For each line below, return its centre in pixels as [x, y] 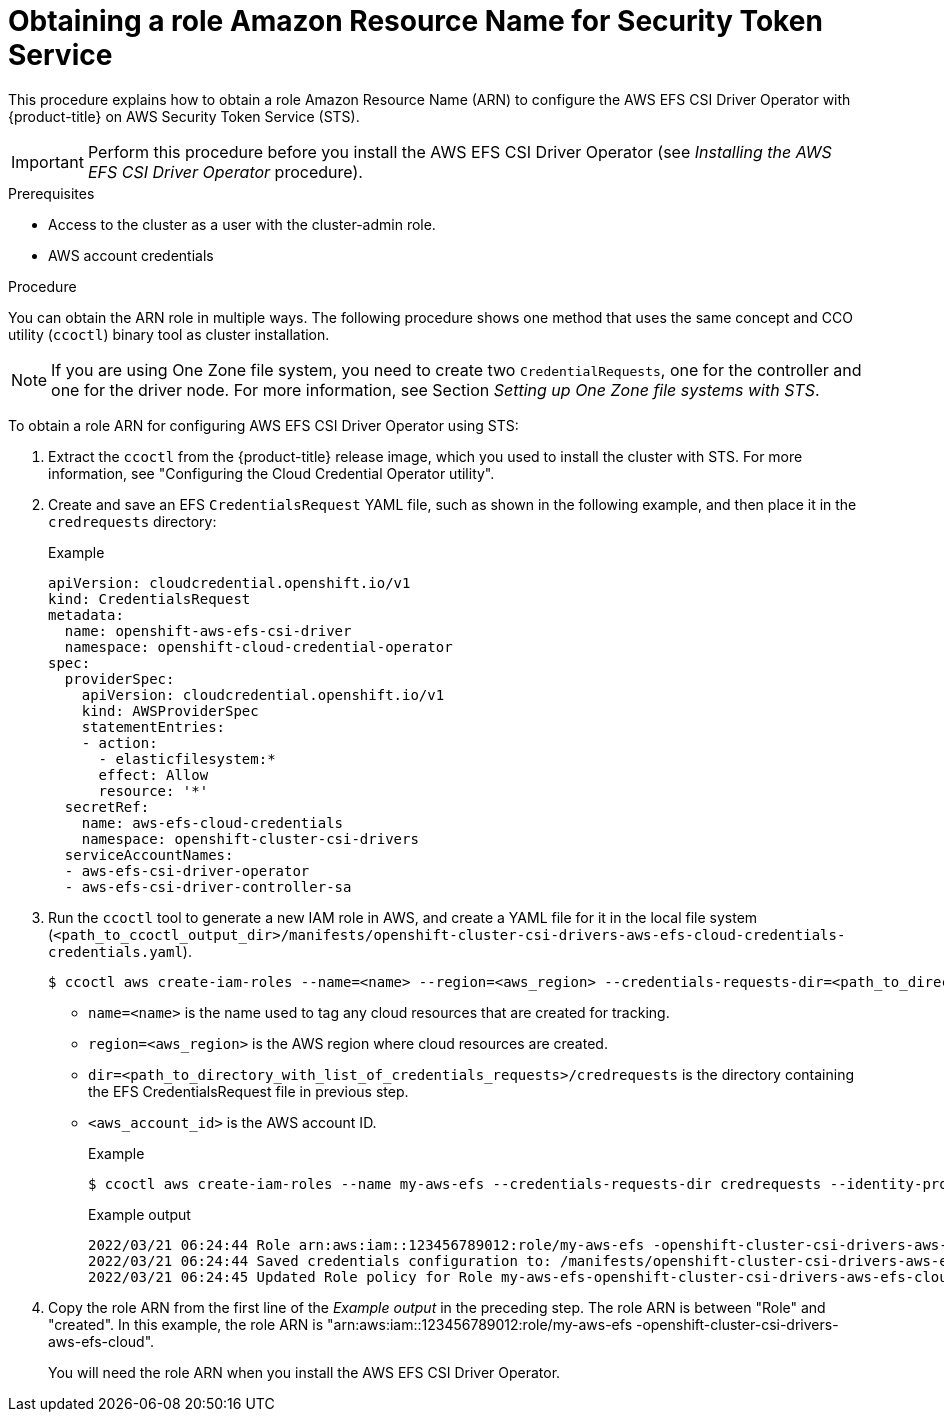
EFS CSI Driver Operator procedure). [225, 171]
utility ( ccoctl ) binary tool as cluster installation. [169, 334]
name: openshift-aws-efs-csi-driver [208, 630]
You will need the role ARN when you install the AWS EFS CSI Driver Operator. [304, 1372]
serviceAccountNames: [149, 854]
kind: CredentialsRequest [149, 598]
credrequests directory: [132, 521]
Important [47, 161]
